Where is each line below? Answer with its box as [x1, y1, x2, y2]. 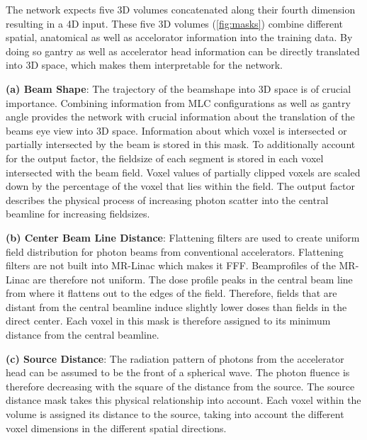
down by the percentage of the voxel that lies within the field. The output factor [6, 179, 355, 193]
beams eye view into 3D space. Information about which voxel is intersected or [6, 123, 347, 137]
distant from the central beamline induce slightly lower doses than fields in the [6, 299, 347, 314]
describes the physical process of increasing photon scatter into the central [6, 192, 329, 207]
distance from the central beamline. [6, 327, 159, 342]
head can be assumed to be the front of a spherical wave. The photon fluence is [6, 365, 350, 380]
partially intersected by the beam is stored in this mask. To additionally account [6, 137, 356, 152]
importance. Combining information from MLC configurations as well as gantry [6, 95, 351, 110]
